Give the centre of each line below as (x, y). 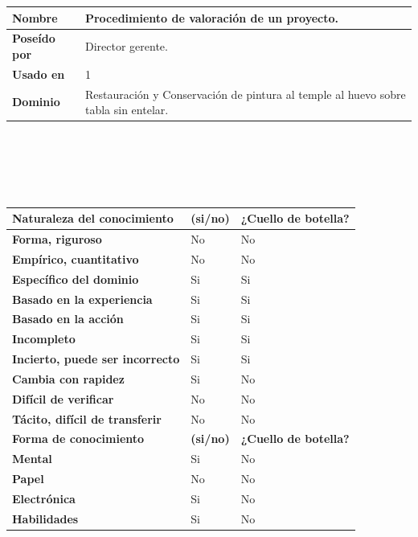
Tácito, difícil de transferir (87, 418)
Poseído (34, 38)
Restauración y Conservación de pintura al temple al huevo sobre (245, 94)
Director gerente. (126, 46)
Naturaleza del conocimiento (93, 218)
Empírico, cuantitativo (76, 258)
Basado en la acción (68, 319)
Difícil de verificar (63, 398)
